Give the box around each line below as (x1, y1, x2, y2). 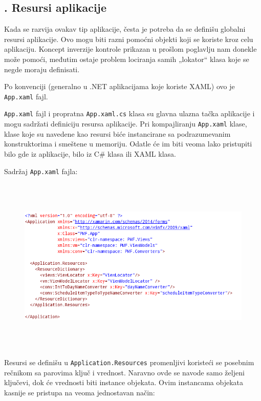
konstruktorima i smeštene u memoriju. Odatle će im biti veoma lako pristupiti (4, 138, 252, 149)
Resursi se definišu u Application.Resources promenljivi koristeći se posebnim (4, 357, 254, 368)
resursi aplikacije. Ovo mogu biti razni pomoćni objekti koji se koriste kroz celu (4, 33, 253, 44)
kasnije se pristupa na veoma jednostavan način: (4, 387, 155, 397)
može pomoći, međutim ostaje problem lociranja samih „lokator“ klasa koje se (4, 53, 249, 64)
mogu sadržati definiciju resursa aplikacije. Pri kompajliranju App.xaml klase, (4, 118, 247, 129)
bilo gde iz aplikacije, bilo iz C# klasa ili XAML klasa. (4, 148, 176, 159)
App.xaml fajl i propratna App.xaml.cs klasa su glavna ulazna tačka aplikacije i (4, 108, 255, 119)
